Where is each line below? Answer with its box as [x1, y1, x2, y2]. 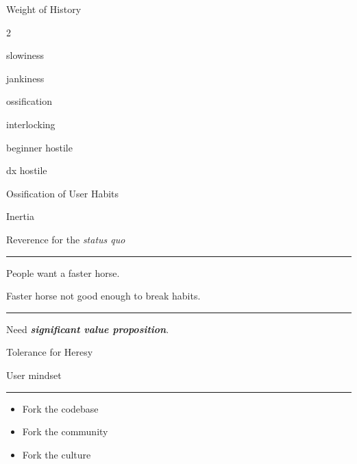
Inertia [6, 209, 34, 223]
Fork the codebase [22, 401, 99, 415]
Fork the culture [22, 447, 91, 461]
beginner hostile [6, 140, 73, 154]
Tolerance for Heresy [6, 345, 93, 359]
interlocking [6, 117, 56, 131]
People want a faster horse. [6, 265, 120, 280]
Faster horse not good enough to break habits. [6, 289, 201, 303]
